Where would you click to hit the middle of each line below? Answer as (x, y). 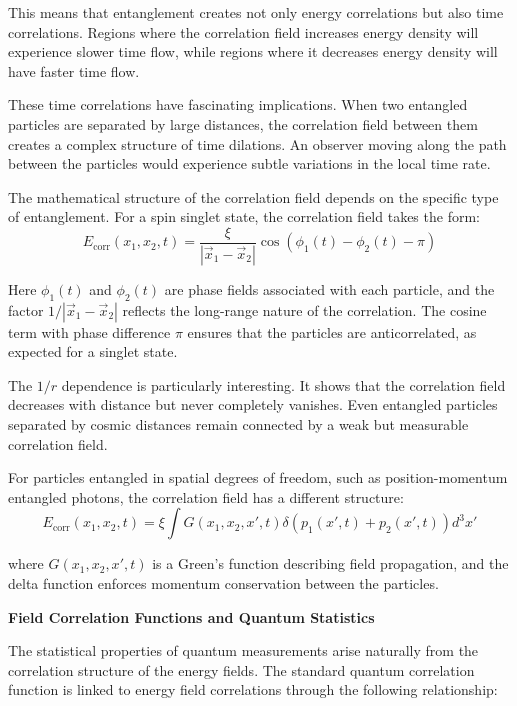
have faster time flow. (74, 70)
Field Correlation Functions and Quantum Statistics (191, 616)
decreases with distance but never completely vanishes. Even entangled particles (253, 404)
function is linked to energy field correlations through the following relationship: (253, 689)
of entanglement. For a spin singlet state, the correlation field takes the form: (244, 216)
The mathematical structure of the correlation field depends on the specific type (253, 196)
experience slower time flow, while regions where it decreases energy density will (253, 51)
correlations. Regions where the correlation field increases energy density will (243, 31)
